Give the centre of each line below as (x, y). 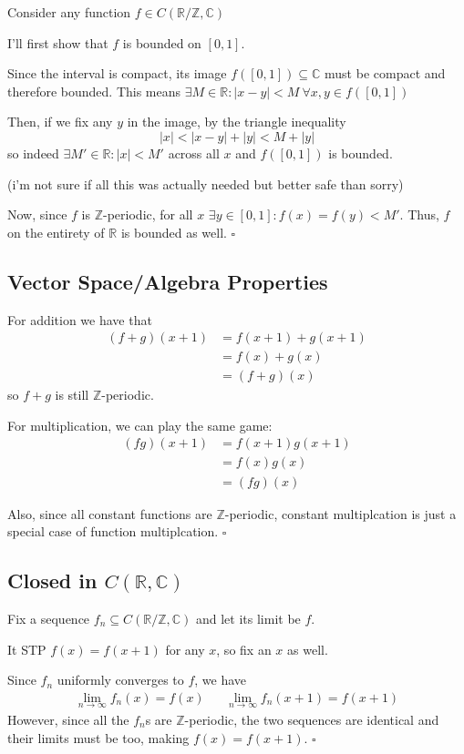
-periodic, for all (148, 214)
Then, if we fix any (60, 122)
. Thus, (419, 214)
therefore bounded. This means (94, 91)
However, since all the (68, 719)
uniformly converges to (120, 680)
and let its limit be (248, 618)
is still (72, 395)
